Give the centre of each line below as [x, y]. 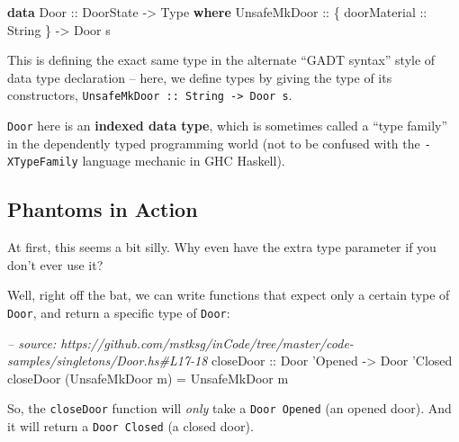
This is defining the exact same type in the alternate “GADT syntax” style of [221, 60]
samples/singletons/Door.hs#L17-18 [108, 361]
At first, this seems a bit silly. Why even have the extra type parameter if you [222, 247]
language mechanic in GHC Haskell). [184, 161]
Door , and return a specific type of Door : [119, 312]
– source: [32, 343]
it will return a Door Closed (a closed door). [130, 426]
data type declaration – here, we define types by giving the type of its [200, 77]
